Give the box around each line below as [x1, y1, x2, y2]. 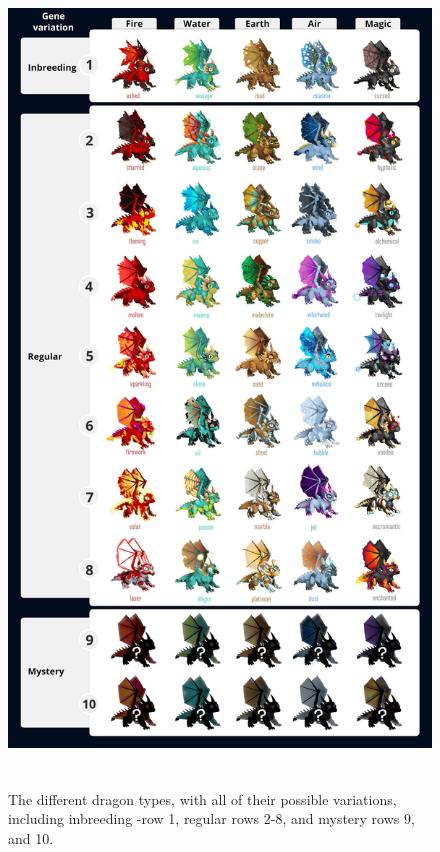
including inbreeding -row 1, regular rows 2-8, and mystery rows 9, [8, 808, 415, 829]
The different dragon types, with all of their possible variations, [8, 788, 397, 809]
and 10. [8, 827, 54, 848]
